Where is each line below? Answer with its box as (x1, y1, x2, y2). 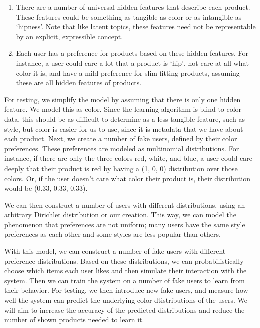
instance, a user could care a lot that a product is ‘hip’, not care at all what (16, 57, 249, 68)
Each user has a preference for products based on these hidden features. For (16, 48, 249, 58)
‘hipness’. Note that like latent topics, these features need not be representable (16, 21, 256, 32)
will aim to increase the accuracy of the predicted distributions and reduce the (4, 304, 245, 315)
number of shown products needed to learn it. (4, 314, 144, 325)
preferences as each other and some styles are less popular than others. (4, 229, 221, 239)
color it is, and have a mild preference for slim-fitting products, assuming (16, 67, 240, 78)
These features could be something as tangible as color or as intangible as (16, 11, 242, 22)
